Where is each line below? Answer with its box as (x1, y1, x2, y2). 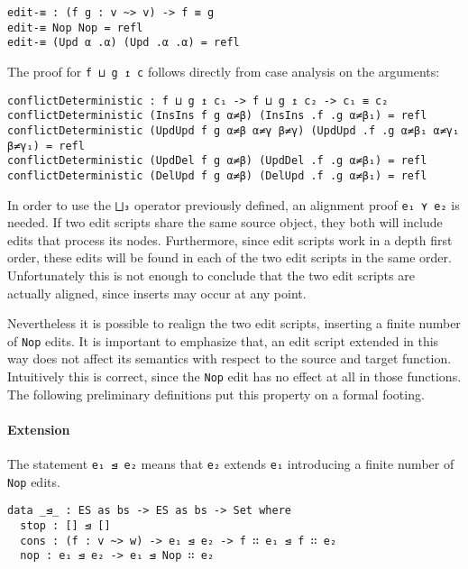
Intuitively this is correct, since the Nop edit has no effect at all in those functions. (7, 367, 462, 386)
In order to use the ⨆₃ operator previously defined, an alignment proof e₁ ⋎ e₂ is (7, 195, 460, 214)
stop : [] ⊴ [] (20, 519, 111, 533)
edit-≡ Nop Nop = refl (7, 21, 143, 34)
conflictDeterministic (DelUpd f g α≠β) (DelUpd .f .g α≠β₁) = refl (7, 169, 427, 182)
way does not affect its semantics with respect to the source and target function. (7, 349, 452, 368)
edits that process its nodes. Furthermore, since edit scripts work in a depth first (7, 230, 453, 249)
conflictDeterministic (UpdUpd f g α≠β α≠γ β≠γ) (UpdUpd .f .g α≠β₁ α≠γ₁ (7, 124, 460, 137)
